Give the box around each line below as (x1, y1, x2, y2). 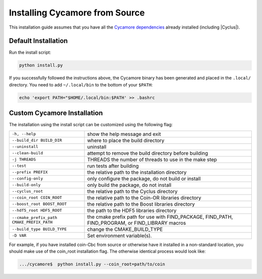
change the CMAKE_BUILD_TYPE (87, 226, 163, 232)
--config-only (12, 176, 43, 181)
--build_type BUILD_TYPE (12, 227, 67, 232)
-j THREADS (12, 157, 36, 162)
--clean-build (12, 150, 43, 156)
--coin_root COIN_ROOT (12, 195, 63, 200)
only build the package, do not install (87, 181, 172, 188)
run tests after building (87, 163, 139, 169)
